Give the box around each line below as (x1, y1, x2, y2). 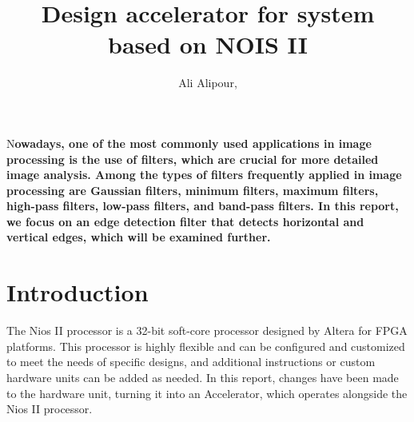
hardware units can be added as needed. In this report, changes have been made (6, 368, 399, 385)
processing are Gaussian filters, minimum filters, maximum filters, (6, 181, 379, 198)
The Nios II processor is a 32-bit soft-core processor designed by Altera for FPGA (6, 322, 408, 339)
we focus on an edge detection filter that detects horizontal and (6, 213, 364, 229)
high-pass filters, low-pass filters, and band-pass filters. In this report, (6, 197, 399, 214)
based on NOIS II (108, 28, 308, 61)
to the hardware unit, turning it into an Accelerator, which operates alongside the (6, 384, 408, 401)
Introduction (6, 276, 149, 309)
